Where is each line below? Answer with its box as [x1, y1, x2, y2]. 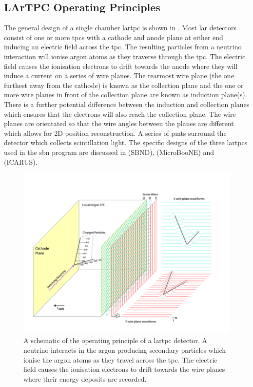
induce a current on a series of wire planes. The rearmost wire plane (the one [4, 70, 234, 81]
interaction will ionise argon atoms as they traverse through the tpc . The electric [4, 51, 246, 61]
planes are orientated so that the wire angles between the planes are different [4, 118, 234, 129]
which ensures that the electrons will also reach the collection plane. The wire [4, 108, 236, 119]
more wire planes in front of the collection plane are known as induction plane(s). [4, 89, 247, 100]
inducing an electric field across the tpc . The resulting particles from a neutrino [4, 42, 242, 52]
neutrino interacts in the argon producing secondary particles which [23, 345, 226, 355]
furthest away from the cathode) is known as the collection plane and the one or [4, 80, 244, 90]
